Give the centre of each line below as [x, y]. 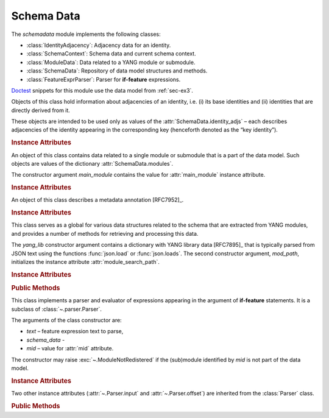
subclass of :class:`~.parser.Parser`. [56, 309]
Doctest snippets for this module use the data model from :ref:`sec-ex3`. [102, 90]
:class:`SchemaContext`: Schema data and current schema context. [111, 54]
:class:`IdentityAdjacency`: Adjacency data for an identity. [99, 45]
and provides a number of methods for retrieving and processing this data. [105, 233]
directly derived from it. [41, 110]
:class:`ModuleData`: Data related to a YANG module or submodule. [111, 62]
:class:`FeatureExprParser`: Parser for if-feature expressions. [104, 79]
